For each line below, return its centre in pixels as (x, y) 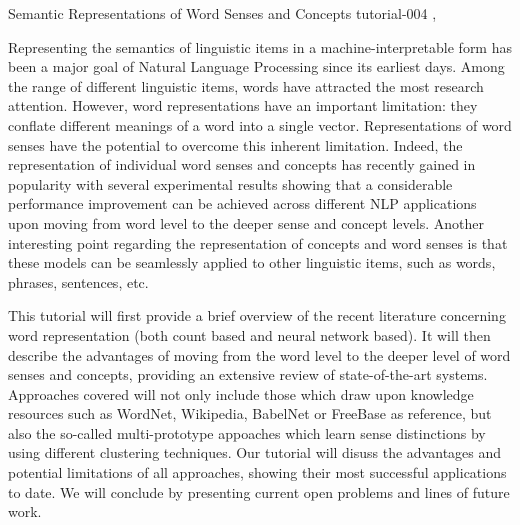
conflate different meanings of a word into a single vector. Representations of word (260, 124)
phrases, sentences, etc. (78, 281)
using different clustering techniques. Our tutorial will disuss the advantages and (255, 452)
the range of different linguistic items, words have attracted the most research (246, 85)
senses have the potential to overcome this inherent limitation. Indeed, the (235, 144)
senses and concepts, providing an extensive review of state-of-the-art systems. (248, 374)
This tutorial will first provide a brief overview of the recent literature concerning (257, 315)
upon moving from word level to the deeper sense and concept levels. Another (246, 222)
